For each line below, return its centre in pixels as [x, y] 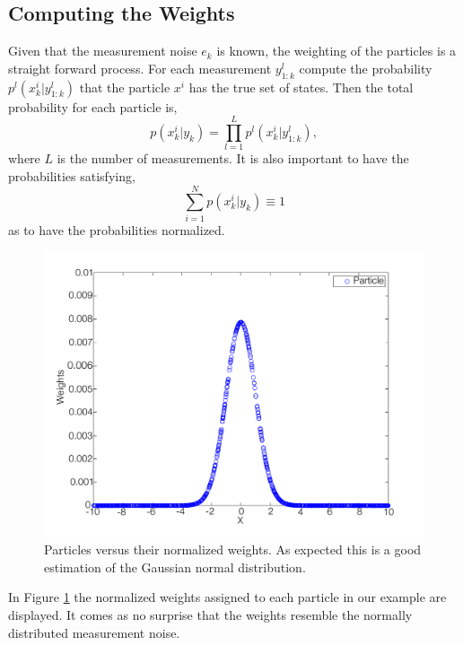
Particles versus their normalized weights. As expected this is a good [233, 549]
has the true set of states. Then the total [301, 87]
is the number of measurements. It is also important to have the [233, 158]
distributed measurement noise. [94, 632]
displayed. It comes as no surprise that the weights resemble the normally [210, 614]
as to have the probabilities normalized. [117, 229]
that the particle [125, 87]
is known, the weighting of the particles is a [336, 51]
